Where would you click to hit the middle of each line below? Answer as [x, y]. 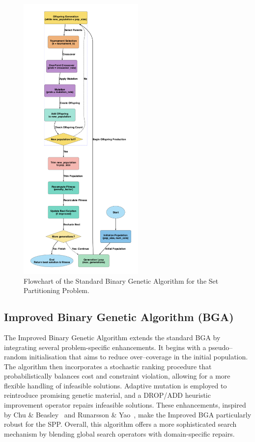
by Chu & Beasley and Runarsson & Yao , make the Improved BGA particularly [128, 414]
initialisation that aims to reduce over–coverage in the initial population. [139, 357]
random [15, 357]
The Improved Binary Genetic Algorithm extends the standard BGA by [112, 337]
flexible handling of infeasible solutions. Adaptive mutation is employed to [115, 385]
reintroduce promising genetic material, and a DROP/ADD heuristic [107, 395]
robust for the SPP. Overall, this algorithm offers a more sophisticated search [120, 424]
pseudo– [221, 347]
